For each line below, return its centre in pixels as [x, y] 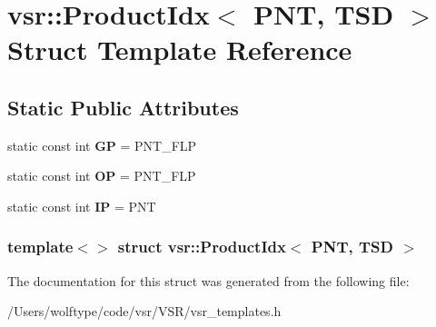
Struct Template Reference [180, 50]
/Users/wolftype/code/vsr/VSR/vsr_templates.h [144, 311]
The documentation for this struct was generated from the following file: [208, 280]
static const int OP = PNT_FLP [102, 176]
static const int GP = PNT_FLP [102, 145]
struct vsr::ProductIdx [202, 247]
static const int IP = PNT [82, 206]
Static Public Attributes [123, 107]
